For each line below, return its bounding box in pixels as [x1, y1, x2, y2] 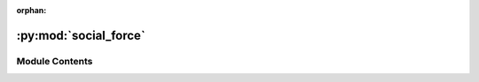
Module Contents [16, 55, 93, 67]
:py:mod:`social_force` [16, 27, 145, 43]
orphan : [16, 5, 47, 15]
